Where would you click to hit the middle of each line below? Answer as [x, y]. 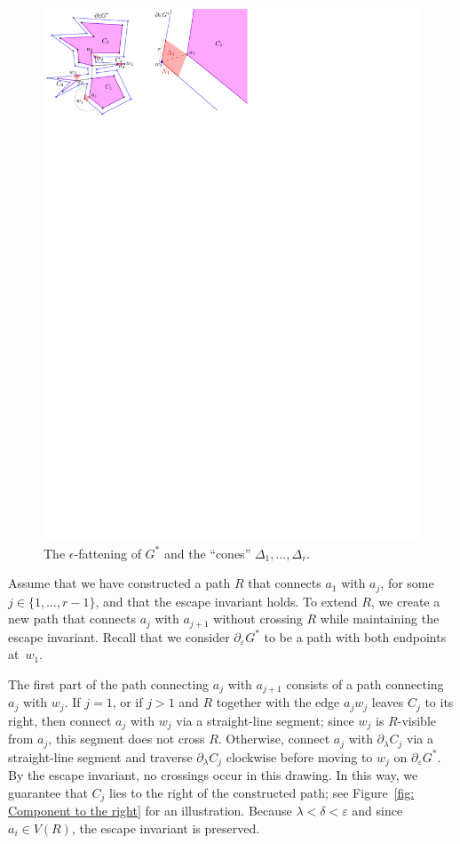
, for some [407, 583]
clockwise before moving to [299, 756]
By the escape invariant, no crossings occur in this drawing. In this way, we [213, 775]
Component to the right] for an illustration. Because [150, 811]
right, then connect [60, 720]
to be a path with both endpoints [355, 636]
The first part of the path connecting [109, 683]
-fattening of [107, 553]
